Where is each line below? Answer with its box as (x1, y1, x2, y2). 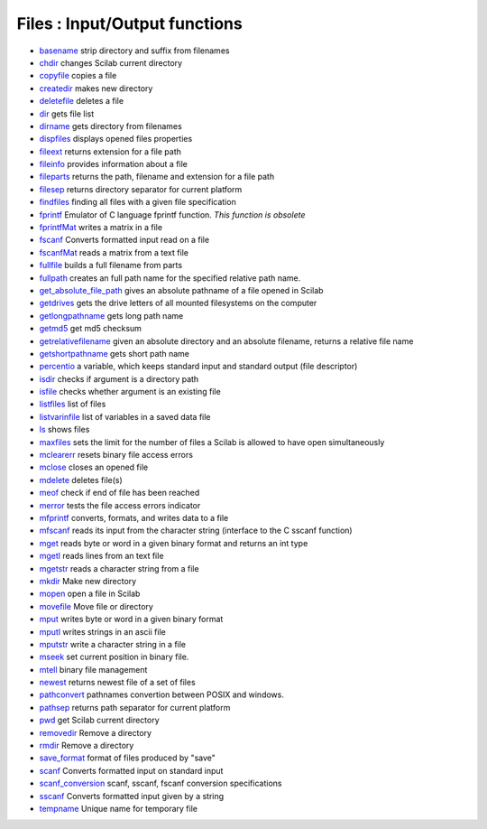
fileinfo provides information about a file (39, 159, 188, 170)
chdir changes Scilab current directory (39, 57, 183, 68)
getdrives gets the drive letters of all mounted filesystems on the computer (39, 298, 317, 309)
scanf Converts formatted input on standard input (39, 765, 224, 776)
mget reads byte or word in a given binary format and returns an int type (39, 537, 308, 548)
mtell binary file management (39, 664, 148, 675)
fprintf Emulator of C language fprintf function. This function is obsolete (39, 209, 306, 220)
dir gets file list (39, 108, 95, 119)
